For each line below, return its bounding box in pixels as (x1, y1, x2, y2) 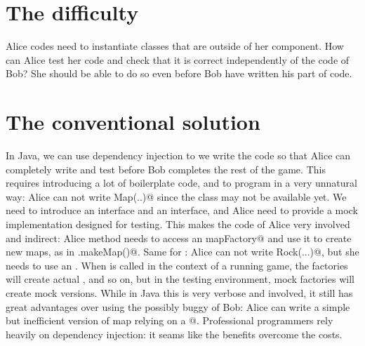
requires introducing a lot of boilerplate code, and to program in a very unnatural (6, 175, 357, 190)
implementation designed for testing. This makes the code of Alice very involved (6, 217, 350, 231)
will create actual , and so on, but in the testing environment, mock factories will (6, 272, 354, 286)
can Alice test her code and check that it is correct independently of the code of (6, 52, 350, 67)
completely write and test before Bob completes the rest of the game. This (6, 161, 326, 176)
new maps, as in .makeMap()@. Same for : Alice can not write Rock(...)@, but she (6, 244, 359, 259)
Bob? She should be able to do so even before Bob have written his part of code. (6, 66, 352, 81)
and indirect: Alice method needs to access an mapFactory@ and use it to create (6, 230, 352, 245)
